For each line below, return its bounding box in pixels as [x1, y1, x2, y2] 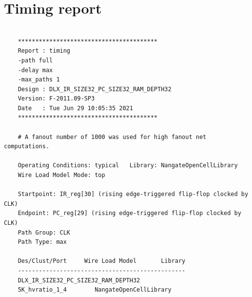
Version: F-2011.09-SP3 [18, 95, 95, 102]
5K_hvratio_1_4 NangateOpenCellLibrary [18, 286, 172, 294]
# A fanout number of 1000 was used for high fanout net [18, 133, 207, 140]
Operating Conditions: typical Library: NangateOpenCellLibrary [18, 162, 238, 169]
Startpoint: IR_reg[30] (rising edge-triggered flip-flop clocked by [18, 191, 249, 198]
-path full [18, 57, 53, 64]
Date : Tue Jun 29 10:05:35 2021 [18, 104, 133, 112]
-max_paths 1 [18, 76, 60, 83]
